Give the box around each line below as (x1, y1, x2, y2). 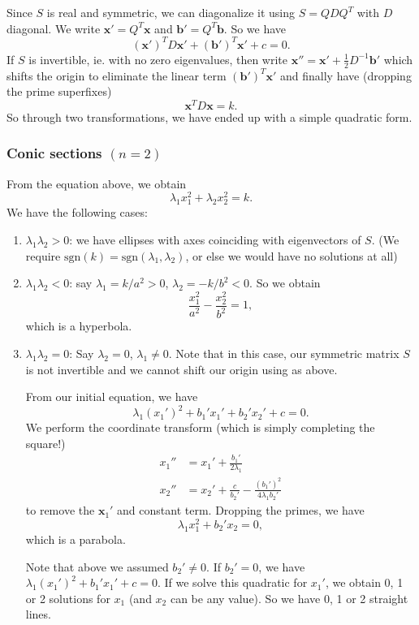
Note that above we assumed (25, 558, 169, 575)
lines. (25, 606, 51, 623)
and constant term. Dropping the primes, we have (117, 502, 365, 519)
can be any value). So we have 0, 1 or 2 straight (170, 589, 408, 606)
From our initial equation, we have (25, 388, 198, 405)
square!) (25, 434, 66, 451)
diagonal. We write (6, 19, 101, 37)
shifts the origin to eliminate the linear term (6, 67, 227, 84)
